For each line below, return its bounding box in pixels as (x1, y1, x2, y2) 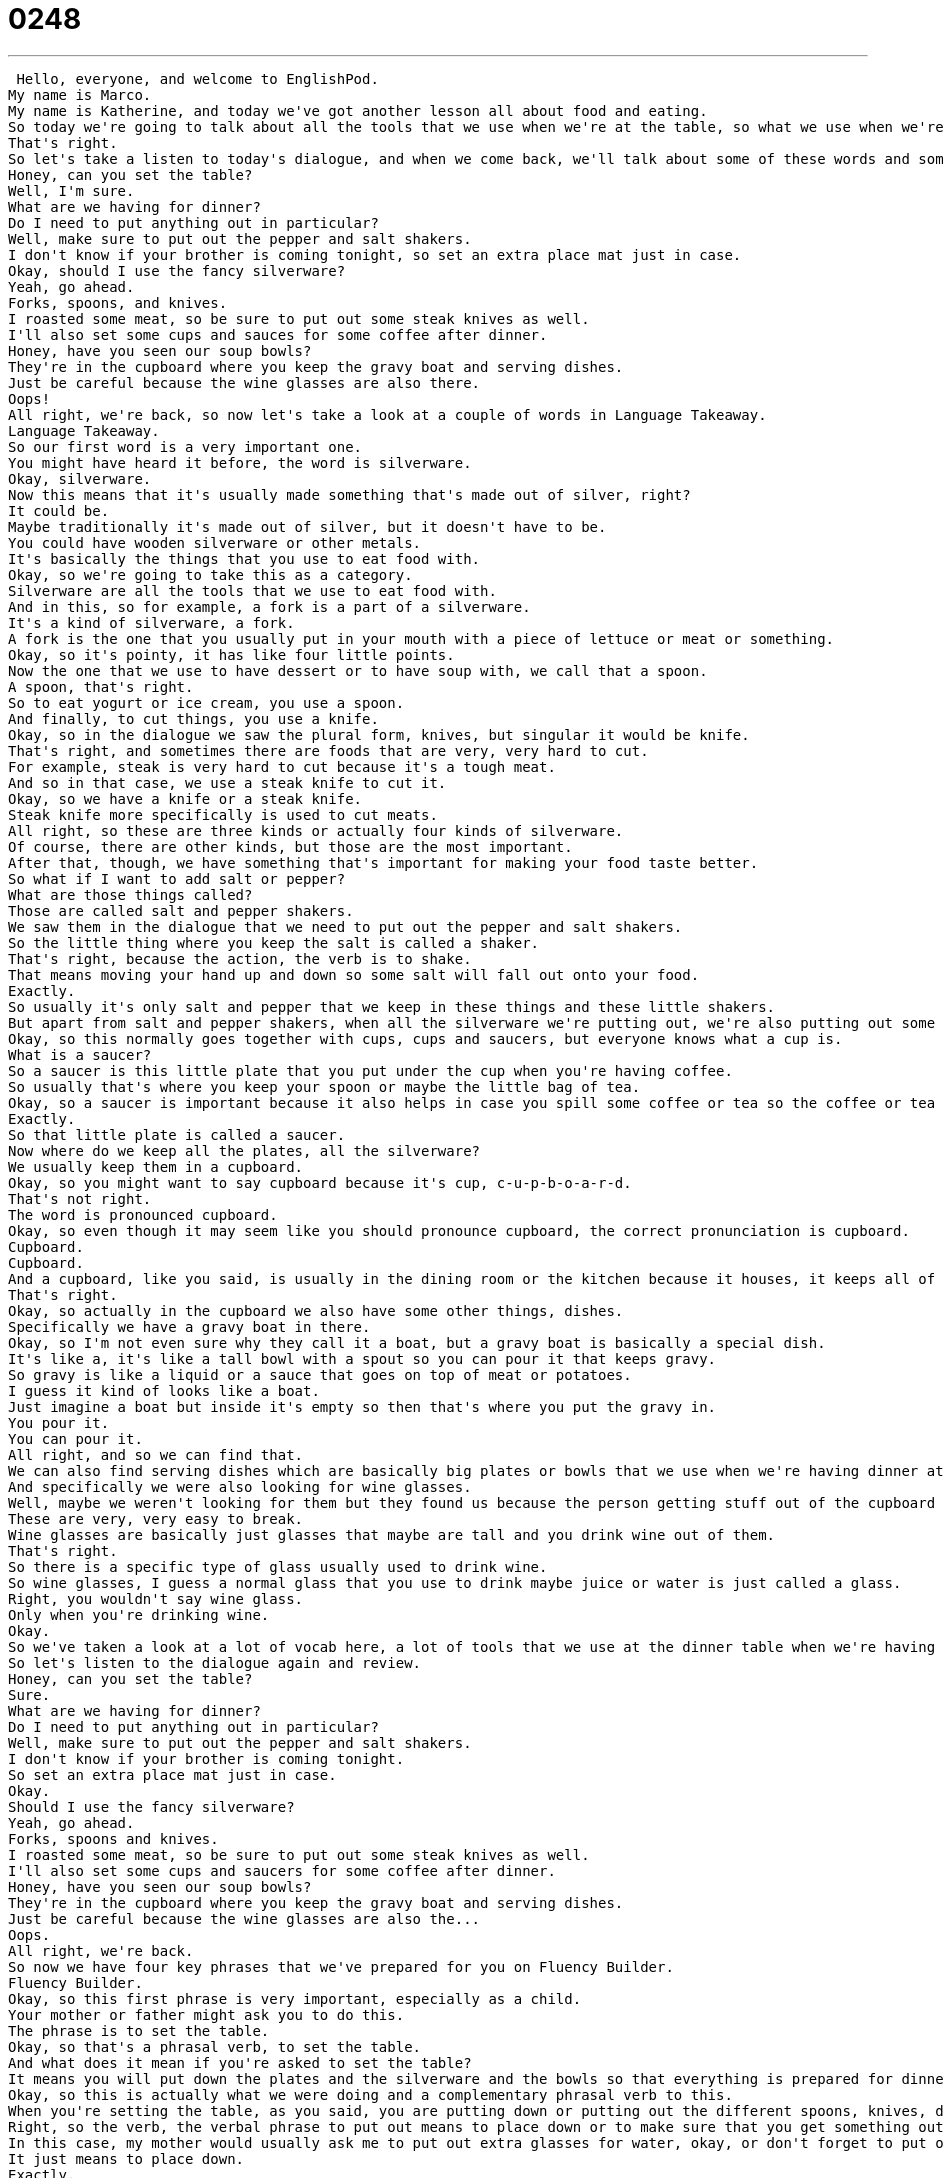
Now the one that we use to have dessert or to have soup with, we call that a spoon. (8, 662, 708, 679)
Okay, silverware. (8, 470, 152, 487)
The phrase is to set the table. (8, 2022, 270, 2039)
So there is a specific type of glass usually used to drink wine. (8, 1558, 548, 1575)
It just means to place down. (8, 2150, 245, 2167)
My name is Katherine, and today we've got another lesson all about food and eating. (8, 102, 708, 119)
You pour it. (8, 1414, 110, 1431)
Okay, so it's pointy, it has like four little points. (8, 646, 455, 663)
